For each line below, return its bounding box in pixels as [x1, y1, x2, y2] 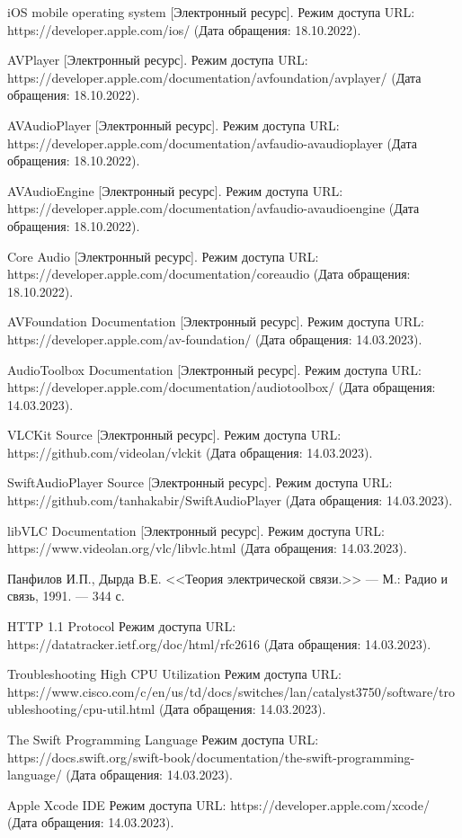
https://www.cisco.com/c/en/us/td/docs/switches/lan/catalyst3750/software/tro [7, 682, 456, 700]
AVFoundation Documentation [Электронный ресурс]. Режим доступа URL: [7, 312, 424, 331]
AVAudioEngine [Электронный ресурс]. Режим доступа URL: [7, 181, 343, 200]
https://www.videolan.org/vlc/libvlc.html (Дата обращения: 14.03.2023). [7, 539, 407, 557]
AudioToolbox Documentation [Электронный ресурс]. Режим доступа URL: [7, 360, 422, 379]
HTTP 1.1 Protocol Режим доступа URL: [7, 617, 236, 636]
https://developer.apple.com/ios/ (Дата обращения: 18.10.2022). [7, 20, 361, 39]
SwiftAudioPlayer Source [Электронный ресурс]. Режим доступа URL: [7, 473, 393, 492]
